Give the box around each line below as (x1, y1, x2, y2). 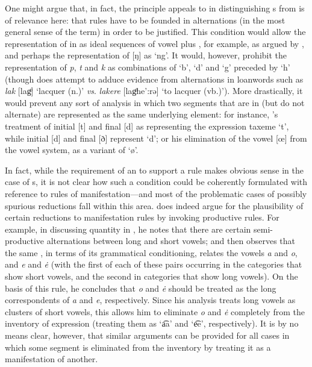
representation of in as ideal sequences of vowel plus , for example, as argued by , (5, 37, 304, 49)
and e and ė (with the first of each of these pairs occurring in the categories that (5, 258, 302, 271)
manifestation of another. (5, 353, 98, 365)
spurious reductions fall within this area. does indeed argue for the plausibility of (5, 199, 304, 212)
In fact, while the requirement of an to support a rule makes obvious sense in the (5, 163, 304, 176)
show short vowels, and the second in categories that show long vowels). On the (5, 270, 298, 283)
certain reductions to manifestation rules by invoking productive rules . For (5, 211, 279, 224)
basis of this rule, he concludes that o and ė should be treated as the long (5, 281, 276, 294)
